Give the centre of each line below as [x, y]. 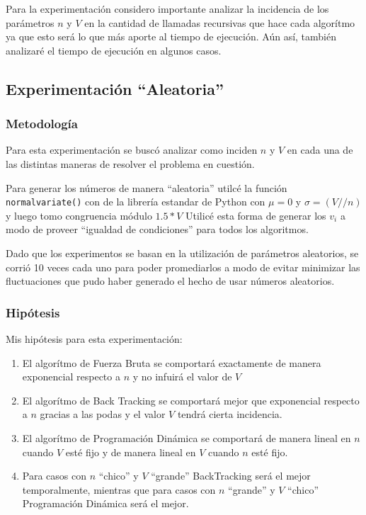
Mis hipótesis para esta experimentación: [94, 339]
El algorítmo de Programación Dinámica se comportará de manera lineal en [187, 437]
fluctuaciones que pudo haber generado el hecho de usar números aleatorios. [170, 281]
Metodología [42, 124]
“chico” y [119, 476]
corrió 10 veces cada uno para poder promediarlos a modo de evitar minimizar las [183, 267]
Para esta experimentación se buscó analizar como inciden [132, 150]
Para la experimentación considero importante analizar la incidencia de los [167, 9]
